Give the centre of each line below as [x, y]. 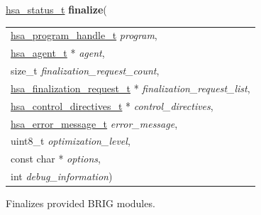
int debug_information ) [62, 176]
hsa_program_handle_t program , [84, 35]
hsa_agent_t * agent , [58, 53]
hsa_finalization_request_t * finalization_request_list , [130, 88]
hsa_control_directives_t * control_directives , [112, 105]
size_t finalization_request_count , [85, 71]
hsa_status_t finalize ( [56, 9]
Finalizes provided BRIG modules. [80, 203]
